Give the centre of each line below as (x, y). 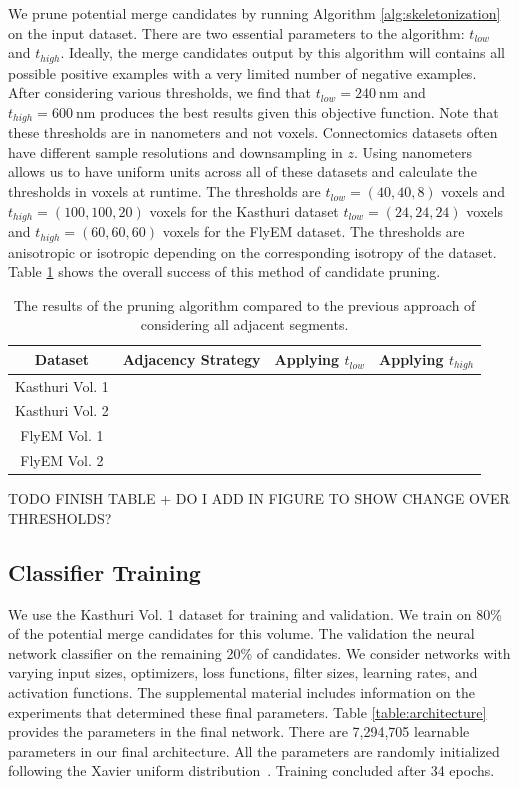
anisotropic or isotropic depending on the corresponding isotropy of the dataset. (252, 251)
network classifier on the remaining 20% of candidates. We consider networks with (259, 652)
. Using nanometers (413, 151)
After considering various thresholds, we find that (160, 92)
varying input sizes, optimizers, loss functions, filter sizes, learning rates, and (243, 672)
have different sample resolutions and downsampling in (175, 151)
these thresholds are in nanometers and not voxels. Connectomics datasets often (253, 132)
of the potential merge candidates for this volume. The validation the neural (241, 633)
